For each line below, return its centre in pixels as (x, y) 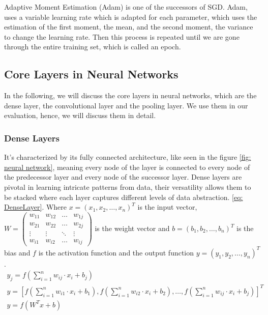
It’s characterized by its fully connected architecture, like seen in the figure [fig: (128, 157)
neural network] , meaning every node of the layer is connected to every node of (127, 167)
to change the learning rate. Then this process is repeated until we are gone (122, 36)
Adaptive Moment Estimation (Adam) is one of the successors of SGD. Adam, (126, 7)
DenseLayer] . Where (36, 207)
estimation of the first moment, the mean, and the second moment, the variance (129, 27)
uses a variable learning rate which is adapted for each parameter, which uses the (131, 17)
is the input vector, (167, 207)
